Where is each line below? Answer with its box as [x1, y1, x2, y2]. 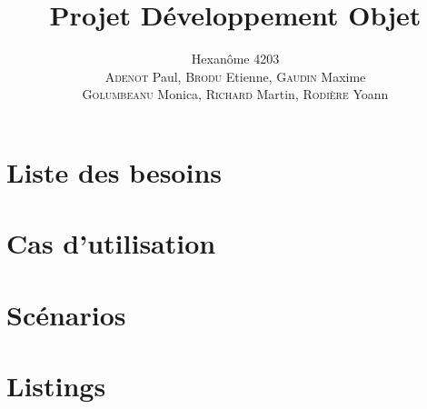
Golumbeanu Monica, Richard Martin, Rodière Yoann [82, 85, 389, 104]
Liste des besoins [6, 153, 222, 190]
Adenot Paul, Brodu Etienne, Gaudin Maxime [104, 66, 366, 85]
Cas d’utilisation [6, 224, 216, 262]
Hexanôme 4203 [191, 49, 280, 68]
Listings [6, 367, 106, 404]
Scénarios [6, 295, 126, 333]
